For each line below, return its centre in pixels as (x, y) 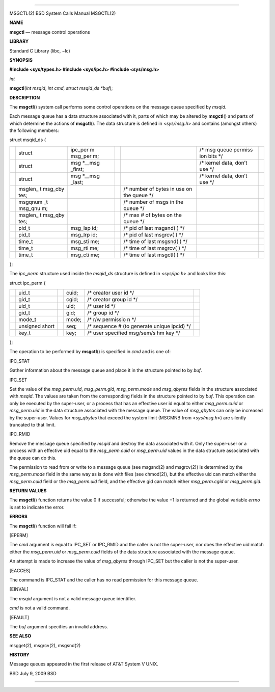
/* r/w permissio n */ (112, 320)
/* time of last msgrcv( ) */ (155, 248)
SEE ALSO (20, 636)
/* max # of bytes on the (152, 215)
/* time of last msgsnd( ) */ (155, 241)
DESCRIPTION (25, 97)
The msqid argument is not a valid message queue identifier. (73, 598)
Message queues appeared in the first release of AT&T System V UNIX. (84, 664)
